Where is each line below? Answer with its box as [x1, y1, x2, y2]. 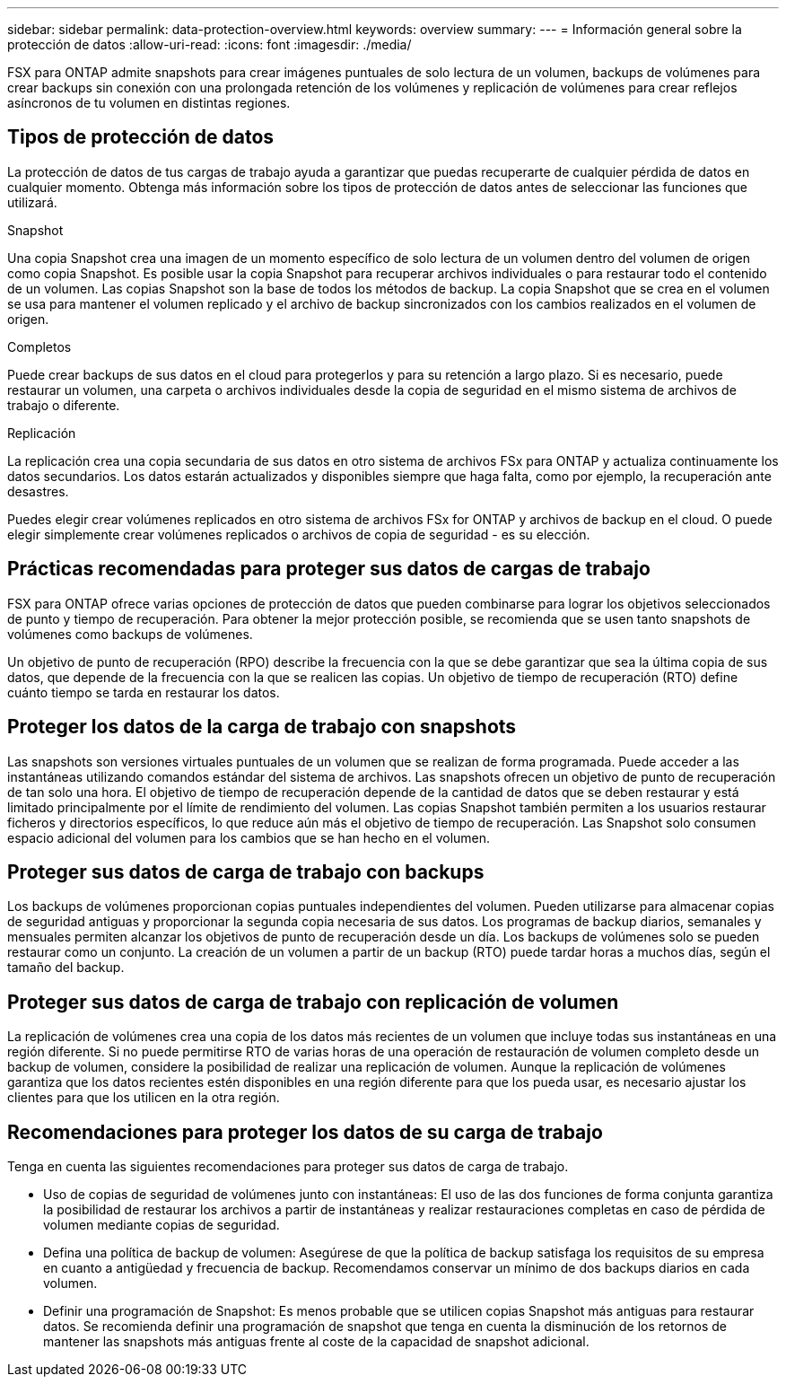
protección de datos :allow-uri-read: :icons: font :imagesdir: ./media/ [7, 37, 412, 52]
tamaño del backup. [7, 959, 125, 976]
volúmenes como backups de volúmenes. [7, 626, 253, 642]
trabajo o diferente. [7, 397, 120, 413]
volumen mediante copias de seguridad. [43, 1217, 280, 1233]
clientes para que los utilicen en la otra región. [7, 1090, 280, 1106]
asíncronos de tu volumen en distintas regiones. [7, 95, 291, 110]
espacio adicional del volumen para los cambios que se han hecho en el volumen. [7, 829, 491, 845]
